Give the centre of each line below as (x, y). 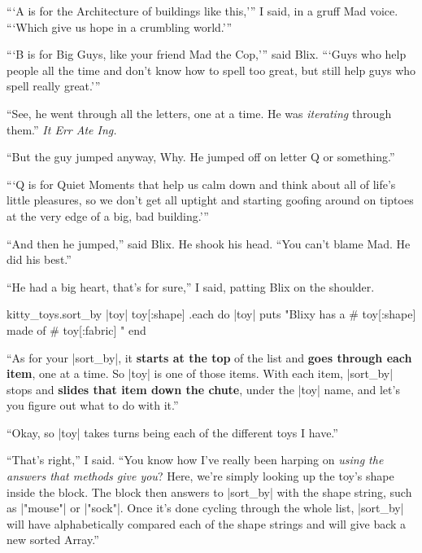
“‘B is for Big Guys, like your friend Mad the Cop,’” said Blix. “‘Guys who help (207, 54)
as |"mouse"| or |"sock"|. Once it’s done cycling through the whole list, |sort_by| (205, 508)
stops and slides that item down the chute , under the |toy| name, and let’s (203, 389)
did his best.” (39, 259)
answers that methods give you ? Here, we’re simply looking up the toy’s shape (200, 476)
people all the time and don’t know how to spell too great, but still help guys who (211, 70)
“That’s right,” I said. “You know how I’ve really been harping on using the (195, 460)
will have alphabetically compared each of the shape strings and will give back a (207, 523)
